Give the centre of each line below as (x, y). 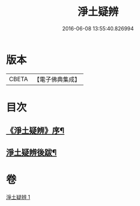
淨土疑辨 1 (18, 197)
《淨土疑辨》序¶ (35, 131)
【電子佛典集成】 (57, 79)
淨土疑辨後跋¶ (32, 152)
